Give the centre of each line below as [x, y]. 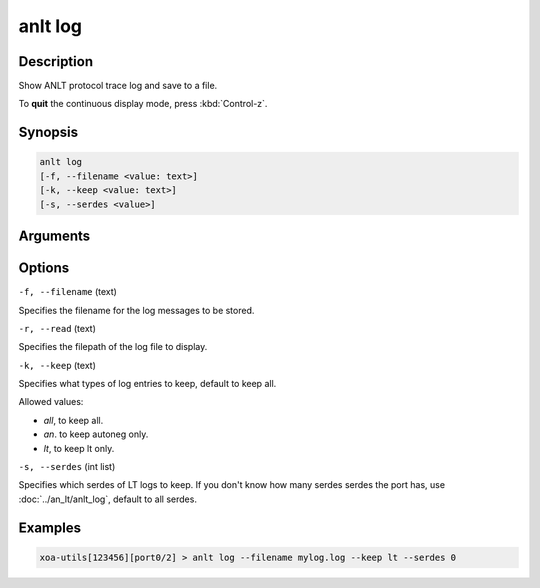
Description [56, 61]
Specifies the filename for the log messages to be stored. [136, 310]
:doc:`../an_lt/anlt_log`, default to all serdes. [107, 499]
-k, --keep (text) [57, 365]
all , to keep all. [73, 420]
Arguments [54, 236]
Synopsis [48, 132]
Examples [50, 527]
